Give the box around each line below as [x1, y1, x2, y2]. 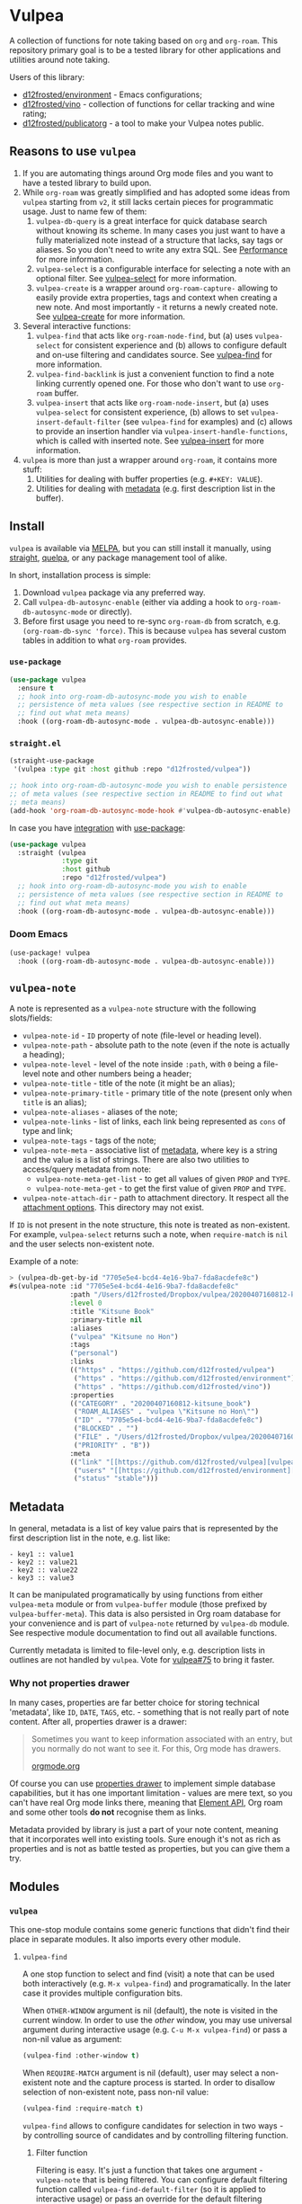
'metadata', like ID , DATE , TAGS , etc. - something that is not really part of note [9, 1707, 289, 1718]
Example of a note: [9, 1256, 79, 1267]
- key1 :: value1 [9, 1550, 75, 1559]
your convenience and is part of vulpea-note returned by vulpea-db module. [9, 1618, 290, 1628]
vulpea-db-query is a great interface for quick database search [35, 215, 268, 226]
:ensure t [17, 683, 54, 692]
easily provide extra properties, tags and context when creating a [35, 291, 278, 302]
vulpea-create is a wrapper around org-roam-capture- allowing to [35, 282, 279, 293]
